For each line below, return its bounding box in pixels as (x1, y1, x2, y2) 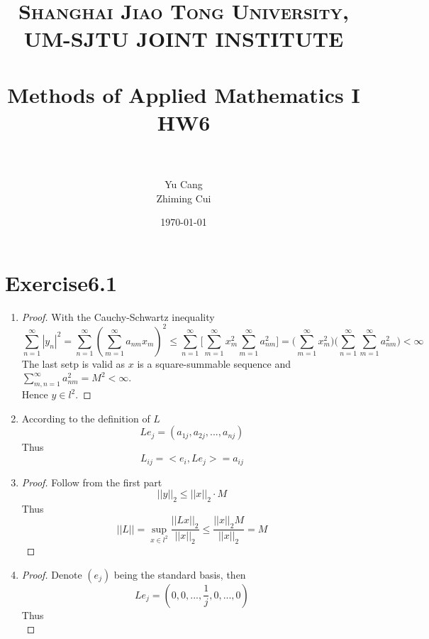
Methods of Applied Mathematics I (7, 80, 360, 109)
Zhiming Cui (156, 190, 211, 205)
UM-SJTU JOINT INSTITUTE (23, 24, 344, 53)
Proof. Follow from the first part (21, 474, 162, 489)
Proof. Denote (21, 567, 82, 581)
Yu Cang (165, 177, 203, 192)
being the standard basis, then (113, 567, 246, 581)
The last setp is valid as (21, 356, 126, 371)
